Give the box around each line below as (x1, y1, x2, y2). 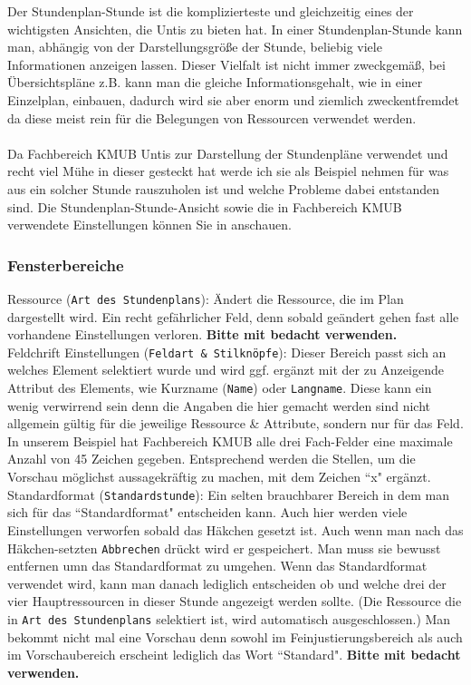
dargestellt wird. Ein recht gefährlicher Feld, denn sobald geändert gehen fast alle (7, 307, 459, 326)
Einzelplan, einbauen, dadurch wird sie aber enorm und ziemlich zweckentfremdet (7, 90, 460, 109)
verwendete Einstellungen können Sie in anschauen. (7, 215, 292, 234)
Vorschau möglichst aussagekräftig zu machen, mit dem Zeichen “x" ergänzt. (7, 467, 431, 486)
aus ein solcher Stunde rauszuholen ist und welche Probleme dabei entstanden (7, 179, 440, 198)
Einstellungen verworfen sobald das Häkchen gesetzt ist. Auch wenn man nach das (7, 520, 464, 539)
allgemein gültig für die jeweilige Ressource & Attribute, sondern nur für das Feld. (7, 414, 464, 433)
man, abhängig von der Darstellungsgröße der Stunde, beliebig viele (7, 37, 382, 56)
